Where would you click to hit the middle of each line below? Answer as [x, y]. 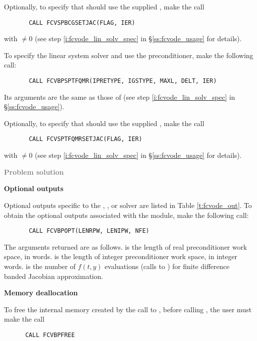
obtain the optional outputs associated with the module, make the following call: [127, 215]
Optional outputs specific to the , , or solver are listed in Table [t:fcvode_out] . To [128, 205]
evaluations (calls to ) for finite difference [167, 266]
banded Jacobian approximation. [54, 276]
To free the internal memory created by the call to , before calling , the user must [128, 309]
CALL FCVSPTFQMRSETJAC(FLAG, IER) [86, 139]
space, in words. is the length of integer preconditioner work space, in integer [121, 256]
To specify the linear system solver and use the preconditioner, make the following [129, 55]
